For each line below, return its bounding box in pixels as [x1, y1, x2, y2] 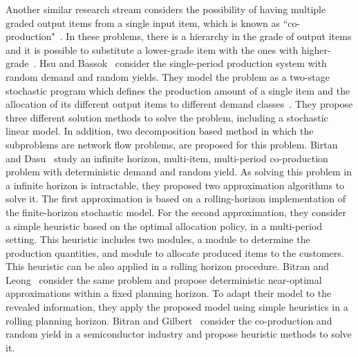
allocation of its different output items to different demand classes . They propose [6, 97, 353, 111]
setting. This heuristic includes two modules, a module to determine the [6, 232, 310, 247]
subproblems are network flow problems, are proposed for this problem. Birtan [6, 137, 338, 151]
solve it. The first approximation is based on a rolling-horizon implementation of [6, 191, 346, 206]
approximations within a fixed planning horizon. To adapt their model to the [6, 286, 332, 300]
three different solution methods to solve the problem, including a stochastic [6, 110, 328, 124]
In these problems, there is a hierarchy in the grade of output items [66, 29, 352, 44]
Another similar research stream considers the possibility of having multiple [6, 2, 326, 16]
